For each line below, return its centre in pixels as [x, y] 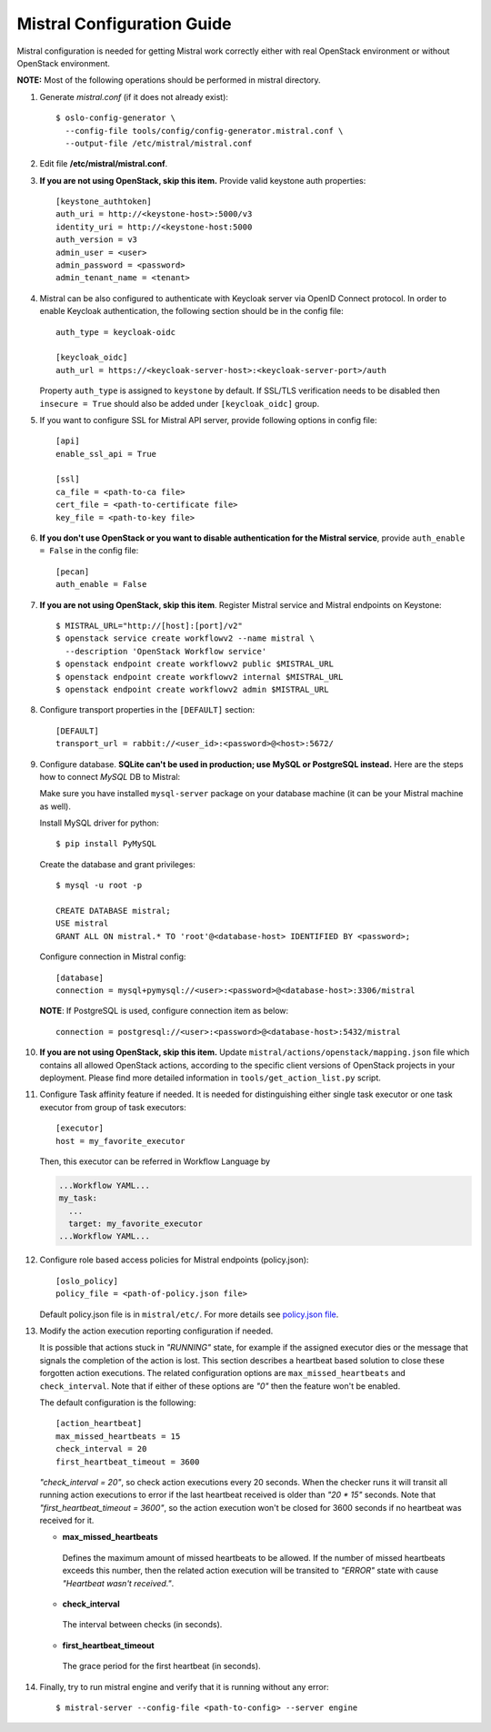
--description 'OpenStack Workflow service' [166, 651]
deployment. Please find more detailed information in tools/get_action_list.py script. [210, 1078]
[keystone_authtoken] [104, 202]
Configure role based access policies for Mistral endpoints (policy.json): [174, 1260]
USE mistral [82, 923]
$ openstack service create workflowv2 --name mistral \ [185, 638]
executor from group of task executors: [113, 1107]
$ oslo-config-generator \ [116, 118]
